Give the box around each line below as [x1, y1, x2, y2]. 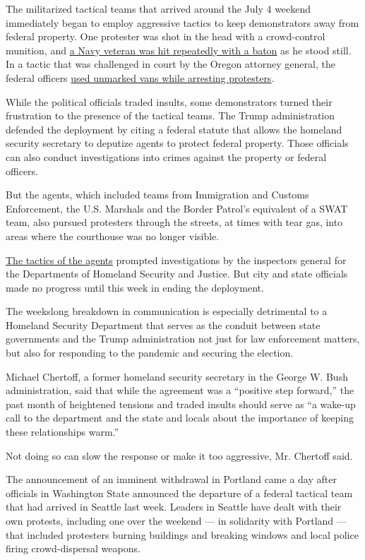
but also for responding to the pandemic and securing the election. [6, 345, 294, 360]
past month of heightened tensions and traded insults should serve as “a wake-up [6, 396, 356, 411]
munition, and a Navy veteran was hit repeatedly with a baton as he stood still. [6, 42, 352, 57]
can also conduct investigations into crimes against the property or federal [6, 149, 327, 164]
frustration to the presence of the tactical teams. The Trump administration [6, 108, 335, 123]
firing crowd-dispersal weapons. [6, 541, 140, 556]
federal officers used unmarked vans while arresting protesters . [6, 70, 275, 85]
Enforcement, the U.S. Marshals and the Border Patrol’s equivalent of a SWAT [6, 201, 348, 215]
